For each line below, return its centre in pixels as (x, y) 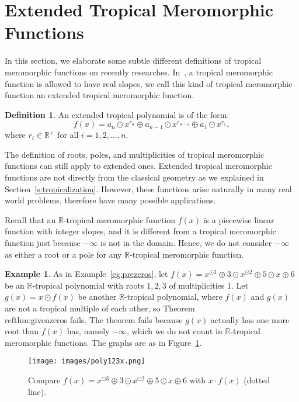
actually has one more (250, 319)
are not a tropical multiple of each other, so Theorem (100, 308)
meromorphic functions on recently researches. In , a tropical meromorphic (139, 72)
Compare (44, 380)
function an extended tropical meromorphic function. (100, 95)
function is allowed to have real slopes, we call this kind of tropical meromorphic (149, 83)
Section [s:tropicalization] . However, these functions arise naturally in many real (148, 188)
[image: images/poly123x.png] (87, 361)
